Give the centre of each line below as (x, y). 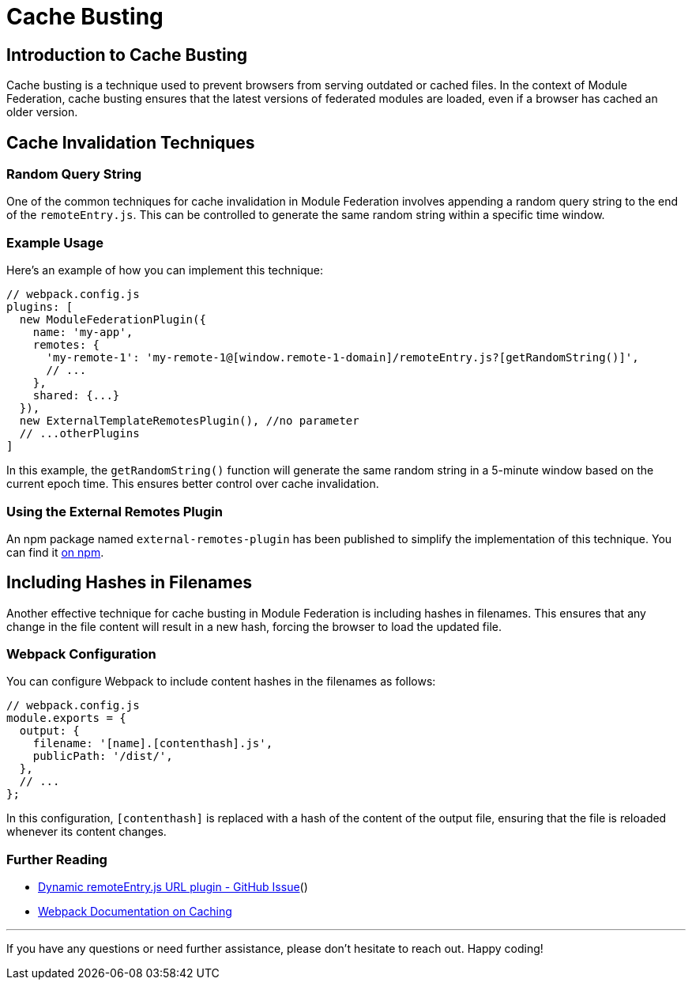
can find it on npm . (55, 552)
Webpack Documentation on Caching (135, 912)
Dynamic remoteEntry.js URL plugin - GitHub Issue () (173, 887)
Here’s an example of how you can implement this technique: (165, 270)
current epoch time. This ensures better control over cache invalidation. (193, 484)
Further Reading (57, 859)
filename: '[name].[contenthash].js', (153, 744)
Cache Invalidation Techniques (131, 142)
